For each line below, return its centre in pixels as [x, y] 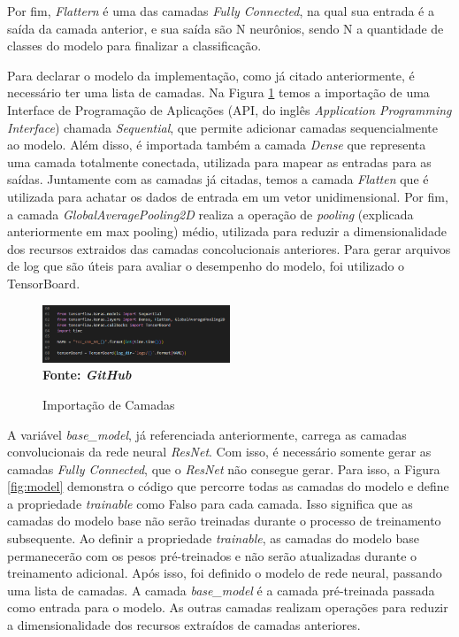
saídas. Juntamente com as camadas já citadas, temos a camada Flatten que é [218, 179]
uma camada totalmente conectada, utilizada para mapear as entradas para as [219, 161]
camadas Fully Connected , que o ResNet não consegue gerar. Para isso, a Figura [224, 468]
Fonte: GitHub [87, 375]
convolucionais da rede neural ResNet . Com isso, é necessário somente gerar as [219, 452]
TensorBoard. [44, 283]
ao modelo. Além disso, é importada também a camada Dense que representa [217, 145]
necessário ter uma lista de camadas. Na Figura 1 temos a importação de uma [218, 92]
